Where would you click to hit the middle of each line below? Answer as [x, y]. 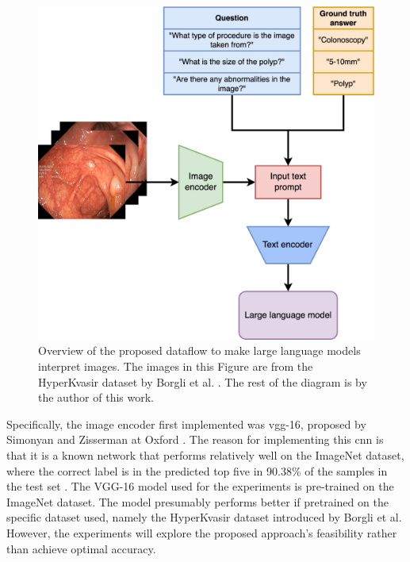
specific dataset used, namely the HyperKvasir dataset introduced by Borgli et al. [204, 517]
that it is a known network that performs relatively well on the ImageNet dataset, [205, 455]
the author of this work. [96, 397]
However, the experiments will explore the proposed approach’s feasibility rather [202, 532]
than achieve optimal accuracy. [81, 548]
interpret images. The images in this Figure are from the [176, 366]
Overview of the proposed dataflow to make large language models [199, 350]
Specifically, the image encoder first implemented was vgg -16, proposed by [186, 423]
